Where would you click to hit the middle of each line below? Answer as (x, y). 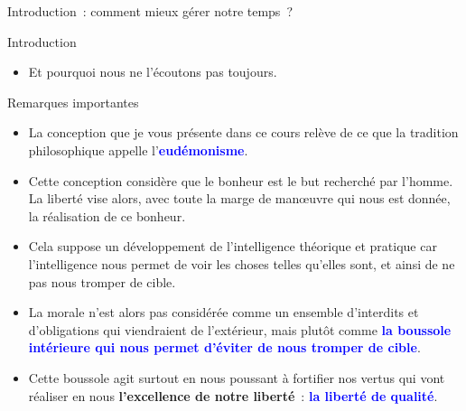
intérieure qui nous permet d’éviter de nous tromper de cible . (224, 347)
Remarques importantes (73, 102)
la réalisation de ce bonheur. (107, 215)
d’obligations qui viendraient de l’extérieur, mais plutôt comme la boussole (240, 329)
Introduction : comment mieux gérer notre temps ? (150, 11)
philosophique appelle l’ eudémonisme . (138, 149)
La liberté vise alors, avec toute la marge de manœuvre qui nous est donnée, (239, 198)
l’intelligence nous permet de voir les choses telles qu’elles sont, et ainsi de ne (242, 263)
